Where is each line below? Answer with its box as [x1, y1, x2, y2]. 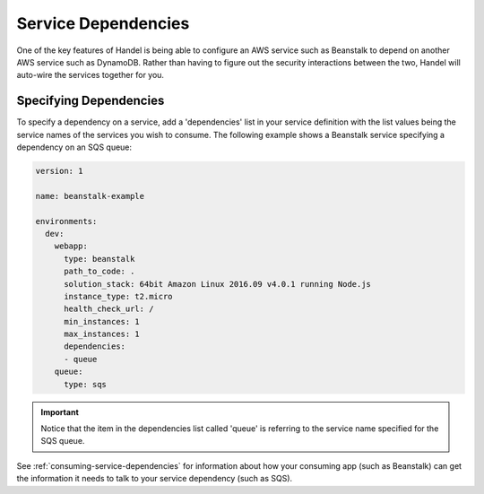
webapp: [54, 241, 89, 251]
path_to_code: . [64, 266, 135, 277]
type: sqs [64, 379, 108, 389]
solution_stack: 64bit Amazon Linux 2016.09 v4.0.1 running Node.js [64, 279, 372, 289]
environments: [35, 216, 98, 226]
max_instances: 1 [64, 329, 141, 340]
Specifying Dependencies [16, 93, 165, 108]
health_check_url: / [64, 304, 154, 314]
